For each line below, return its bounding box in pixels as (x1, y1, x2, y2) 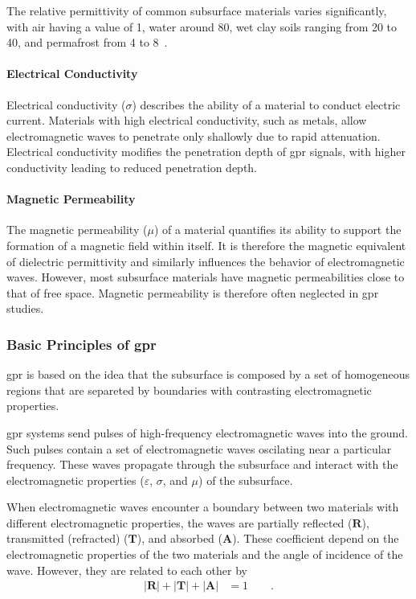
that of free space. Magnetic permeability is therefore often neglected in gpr (6, 284, 379, 301)
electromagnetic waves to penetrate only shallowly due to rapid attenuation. (6, 127, 381, 144)
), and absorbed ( (137, 530, 222, 547)
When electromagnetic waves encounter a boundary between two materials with (6, 498, 399, 515)
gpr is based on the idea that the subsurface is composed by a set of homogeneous (6, 366, 410, 383)
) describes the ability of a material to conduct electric (132, 96, 401, 113)
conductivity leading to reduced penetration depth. (6, 158, 258, 175)
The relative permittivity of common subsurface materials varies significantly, (6, 2, 387, 18)
